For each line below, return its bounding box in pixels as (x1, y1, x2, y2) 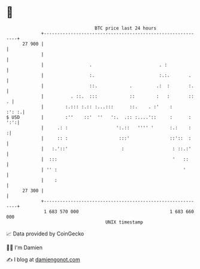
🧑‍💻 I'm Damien (6, 244, 43, 251)
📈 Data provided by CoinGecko (6, 230, 84, 237)
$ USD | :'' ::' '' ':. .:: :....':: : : (6, 114, 192, 120)
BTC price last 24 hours (95, 25, 157, 31)
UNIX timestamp (105, 219, 144, 225)
